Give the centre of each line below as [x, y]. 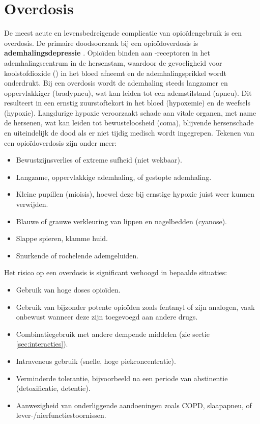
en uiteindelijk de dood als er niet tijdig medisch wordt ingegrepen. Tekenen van [129, 133]
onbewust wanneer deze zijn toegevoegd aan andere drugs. [107, 317]
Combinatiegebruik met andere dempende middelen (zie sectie [113, 334]
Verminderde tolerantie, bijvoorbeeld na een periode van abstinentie [122, 378]
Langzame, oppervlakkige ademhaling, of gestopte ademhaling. [114, 177]
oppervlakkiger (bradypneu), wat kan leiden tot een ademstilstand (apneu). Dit [128, 92]
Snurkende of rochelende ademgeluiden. [77, 255]
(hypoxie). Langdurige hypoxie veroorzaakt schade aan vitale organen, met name [130, 112]
